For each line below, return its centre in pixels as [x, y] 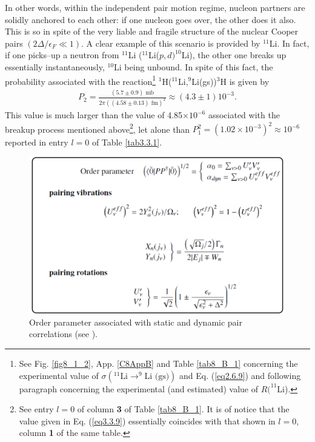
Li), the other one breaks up [234, 55]
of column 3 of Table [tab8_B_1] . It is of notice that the [183, 409]
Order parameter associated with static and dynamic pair [136, 322]
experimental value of [59, 375]
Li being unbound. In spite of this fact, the [194, 66]
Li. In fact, [289, 43]
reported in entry [37, 142]
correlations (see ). [63, 334]
